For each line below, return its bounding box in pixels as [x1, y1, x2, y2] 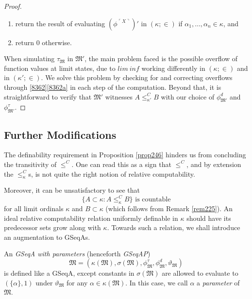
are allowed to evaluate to [162, 268, 238, 278]
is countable [135, 196, 171, 203]
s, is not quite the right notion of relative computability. [28, 168, 195, 179]
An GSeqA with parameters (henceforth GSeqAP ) [4, 248, 151, 258]
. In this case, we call [125, 277, 188, 287]
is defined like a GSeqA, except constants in [4, 268, 134, 278]
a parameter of [197, 277, 240, 287]
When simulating [4, 53, 55, 64]
